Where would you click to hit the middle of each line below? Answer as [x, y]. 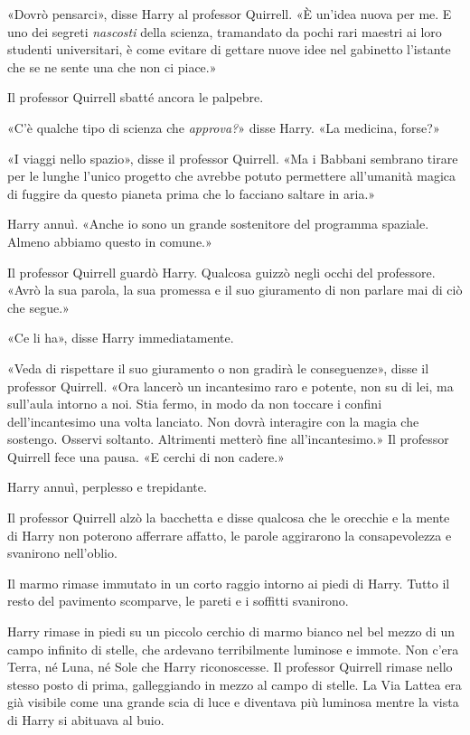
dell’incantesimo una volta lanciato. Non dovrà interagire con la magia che [213, 421]
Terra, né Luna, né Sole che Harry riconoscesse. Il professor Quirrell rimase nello [230, 667]
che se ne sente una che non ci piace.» [112, 66]
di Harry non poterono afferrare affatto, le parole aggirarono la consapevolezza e [230, 535]
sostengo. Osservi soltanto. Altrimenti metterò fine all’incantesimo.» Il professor [228, 439]
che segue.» [38, 307]
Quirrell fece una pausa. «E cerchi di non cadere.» [146, 456]
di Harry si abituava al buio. [86, 720]
